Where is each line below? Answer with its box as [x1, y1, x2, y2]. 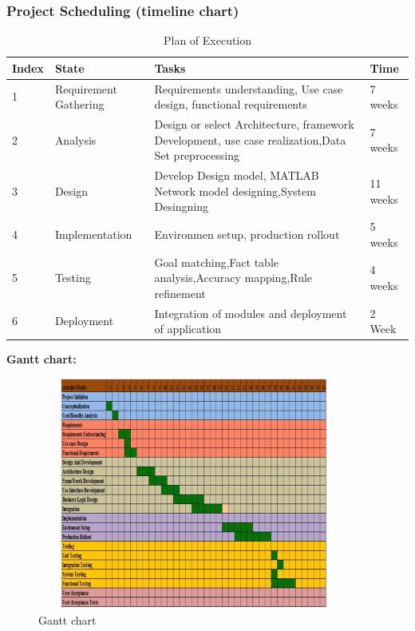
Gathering [54, 96, 105, 113]
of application [154, 320, 222, 337]
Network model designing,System [154, 182, 316, 199]
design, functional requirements [154, 96, 307, 113]
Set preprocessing [154, 147, 239, 164]
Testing [54, 269, 91, 286]
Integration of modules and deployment [154, 304, 347, 321]
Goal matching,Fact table [154, 253, 279, 270]
